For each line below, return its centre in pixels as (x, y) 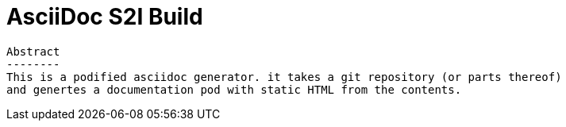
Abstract (33, 51)
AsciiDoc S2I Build (105, 17)
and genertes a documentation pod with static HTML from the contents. (234, 89)
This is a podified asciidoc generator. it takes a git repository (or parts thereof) (284, 77)
